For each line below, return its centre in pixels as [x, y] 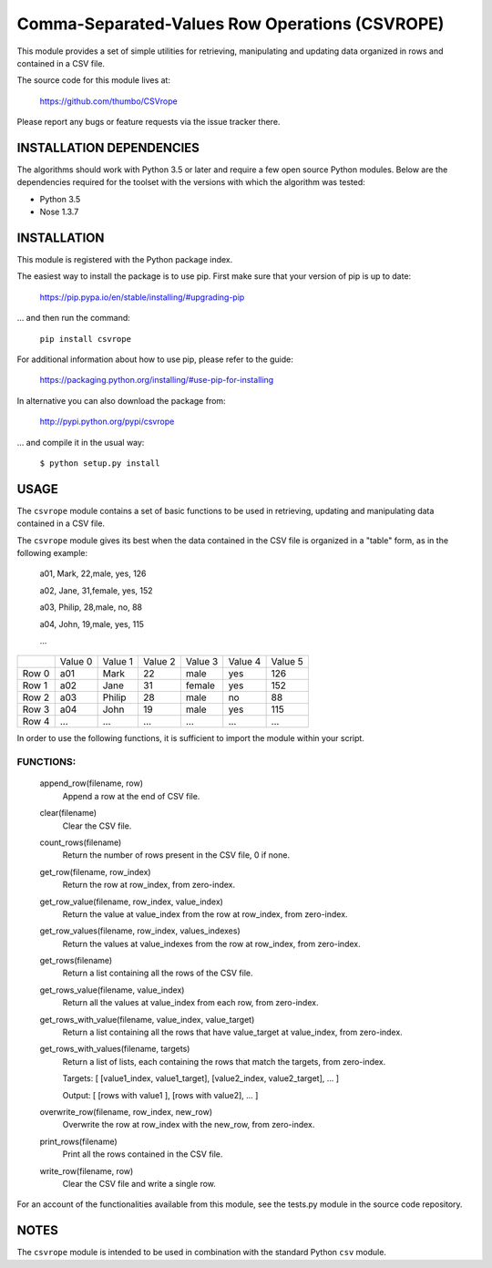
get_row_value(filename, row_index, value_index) [131, 902]
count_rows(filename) [81, 842]
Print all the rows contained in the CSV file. [143, 1154]
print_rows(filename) [78, 1141]
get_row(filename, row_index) [95, 871]
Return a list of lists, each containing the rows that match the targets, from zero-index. [224, 1061]
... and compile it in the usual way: [81, 442]
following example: [52, 553]
